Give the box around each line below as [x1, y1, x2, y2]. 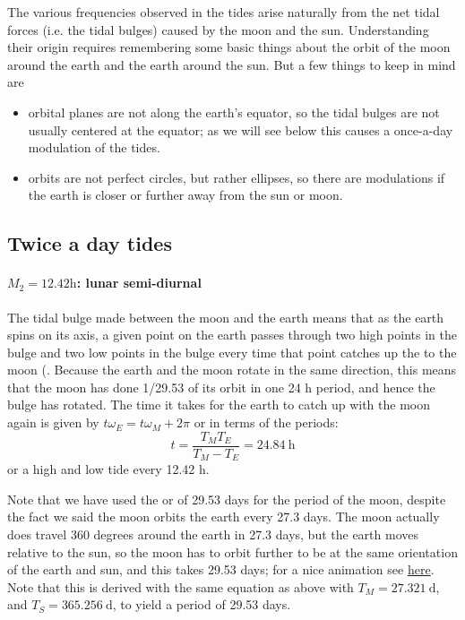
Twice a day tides [7, 229, 172, 257]
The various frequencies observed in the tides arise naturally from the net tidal [7, 3, 440, 21]
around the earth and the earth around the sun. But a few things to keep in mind [7, 55, 456, 73]
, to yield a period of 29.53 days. [112, 595, 291, 614]
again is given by [7, 413, 99, 432]
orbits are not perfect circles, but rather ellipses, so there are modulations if [28, 168, 445, 186]
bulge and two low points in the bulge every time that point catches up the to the [7, 342, 457, 361]
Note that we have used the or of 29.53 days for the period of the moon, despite [7, 489, 446, 508]
